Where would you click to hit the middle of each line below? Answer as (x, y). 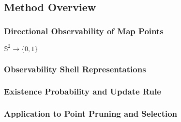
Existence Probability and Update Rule (83, 91)
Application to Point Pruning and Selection (91, 114)
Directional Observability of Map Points (84, 31)
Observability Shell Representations (75, 69)
